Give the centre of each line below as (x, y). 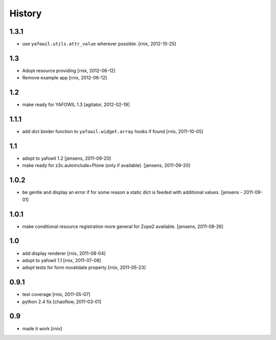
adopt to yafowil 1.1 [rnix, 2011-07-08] (62, 260)
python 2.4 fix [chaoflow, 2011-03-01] (62, 302)
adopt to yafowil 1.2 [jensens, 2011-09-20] (67, 158)
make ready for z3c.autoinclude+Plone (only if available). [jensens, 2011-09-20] (106, 165)
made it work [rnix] (42, 328)
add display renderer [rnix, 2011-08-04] (64, 253)
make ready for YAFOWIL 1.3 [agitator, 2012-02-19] (76, 104)
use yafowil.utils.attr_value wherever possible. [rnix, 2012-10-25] (99, 44)
